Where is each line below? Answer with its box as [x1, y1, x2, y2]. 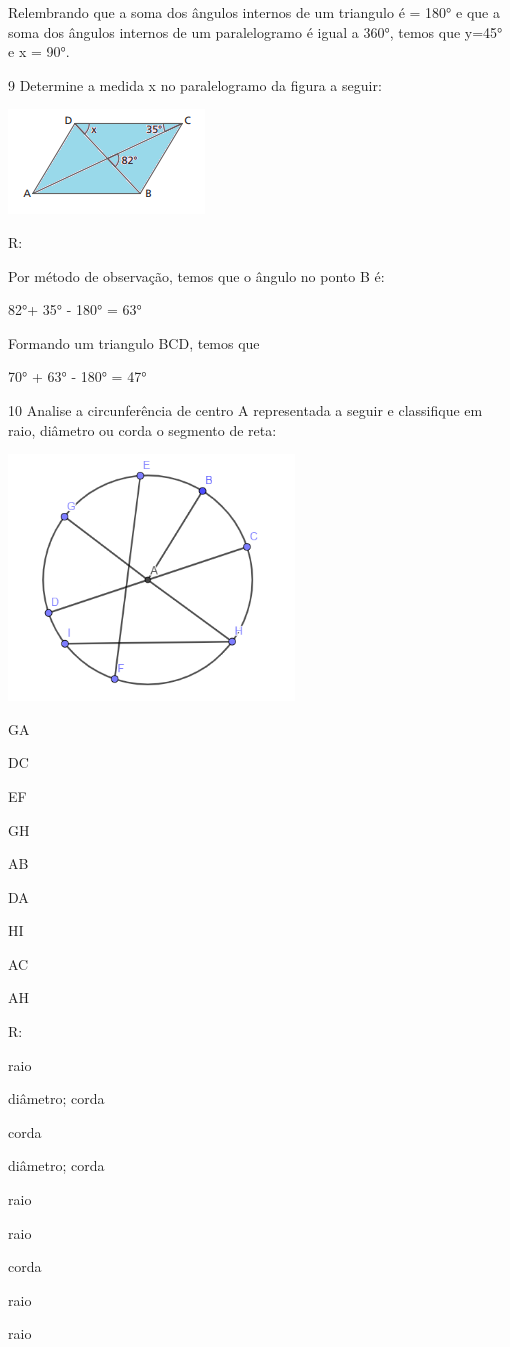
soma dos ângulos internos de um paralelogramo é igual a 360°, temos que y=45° [8, 21, 503, 42]
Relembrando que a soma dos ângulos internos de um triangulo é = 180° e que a [8, 2, 500, 22]
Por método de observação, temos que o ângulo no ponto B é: [8, 265, 385, 286]
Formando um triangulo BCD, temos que [8, 332, 260, 353]
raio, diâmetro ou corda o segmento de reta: [8, 419, 277, 440]
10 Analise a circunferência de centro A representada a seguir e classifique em [8, 399, 483, 420]
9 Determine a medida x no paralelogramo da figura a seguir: [8, 74, 382, 95]
